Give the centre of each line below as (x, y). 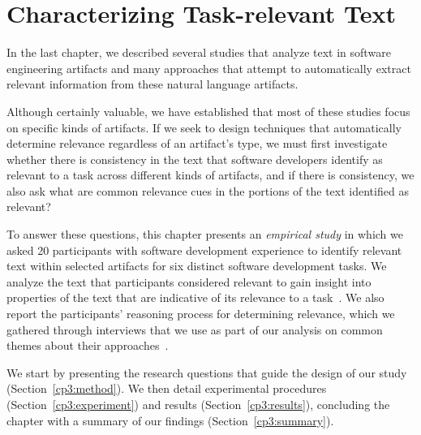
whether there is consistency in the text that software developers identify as (195, 159)
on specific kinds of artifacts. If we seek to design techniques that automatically (204, 127)
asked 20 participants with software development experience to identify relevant (204, 250)
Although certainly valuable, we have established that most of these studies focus (208, 111)
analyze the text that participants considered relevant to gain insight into (189, 281)
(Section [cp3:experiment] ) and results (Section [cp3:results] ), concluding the (198, 404)
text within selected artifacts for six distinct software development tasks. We (197, 266)
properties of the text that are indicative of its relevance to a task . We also (195, 297)
